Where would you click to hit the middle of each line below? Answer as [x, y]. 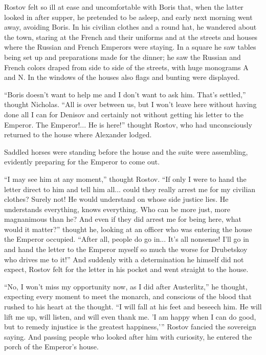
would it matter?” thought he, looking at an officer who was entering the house [128, 229]
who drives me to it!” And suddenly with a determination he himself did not [124, 259]
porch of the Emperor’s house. [51, 347]
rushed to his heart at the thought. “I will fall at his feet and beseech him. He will [133, 307]
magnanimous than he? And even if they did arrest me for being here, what [123, 219]
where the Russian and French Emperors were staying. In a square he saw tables [130, 47]
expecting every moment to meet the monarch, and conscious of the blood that [128, 296]
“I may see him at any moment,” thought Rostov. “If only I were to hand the [125, 179]
